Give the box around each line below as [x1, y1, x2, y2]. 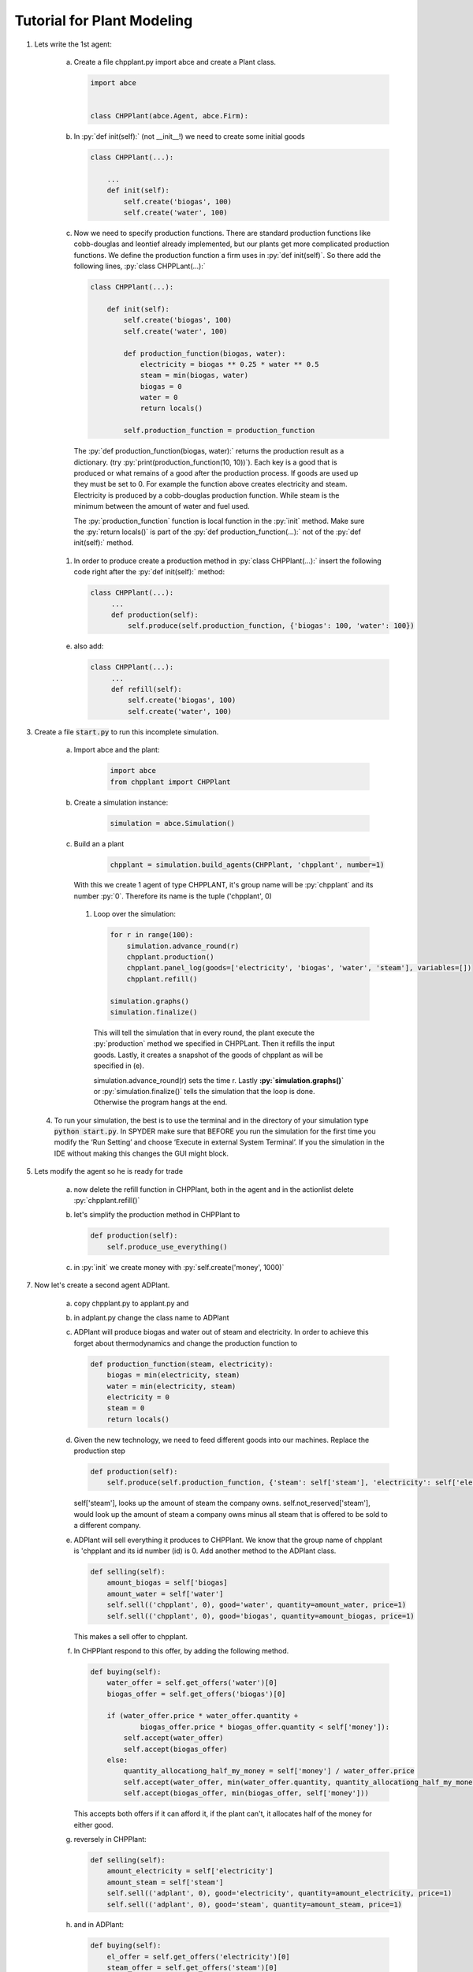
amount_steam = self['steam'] [106, 1877, 224, 1887]
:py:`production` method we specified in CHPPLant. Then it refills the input [93, 1039, 335, 1048]
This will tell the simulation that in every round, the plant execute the [93, 1028, 315, 1037]
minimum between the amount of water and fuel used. [73, 502, 250, 511]
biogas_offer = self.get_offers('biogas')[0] [106, 1689, 286, 1698]
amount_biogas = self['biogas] [106, 1578, 228, 1587]
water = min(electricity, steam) [106, 1381, 236, 1391]
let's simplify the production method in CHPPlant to [73, 1210, 240, 1219]
